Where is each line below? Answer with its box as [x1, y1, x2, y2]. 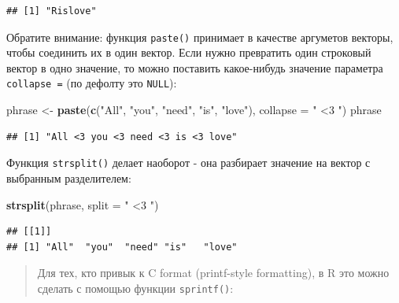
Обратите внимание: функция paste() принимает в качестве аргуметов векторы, [6, 28, 393, 45]
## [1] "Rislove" [6, 6, 97, 17]
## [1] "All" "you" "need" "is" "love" [6, 241, 238, 253]
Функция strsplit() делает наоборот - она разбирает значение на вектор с [6, 154, 371, 171]
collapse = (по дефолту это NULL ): [6, 75, 177, 91]
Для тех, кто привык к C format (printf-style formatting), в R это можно [37, 264, 390, 281]
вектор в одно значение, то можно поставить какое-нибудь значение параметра [6, 59, 383, 76]
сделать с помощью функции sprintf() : [37, 279, 234, 296]
